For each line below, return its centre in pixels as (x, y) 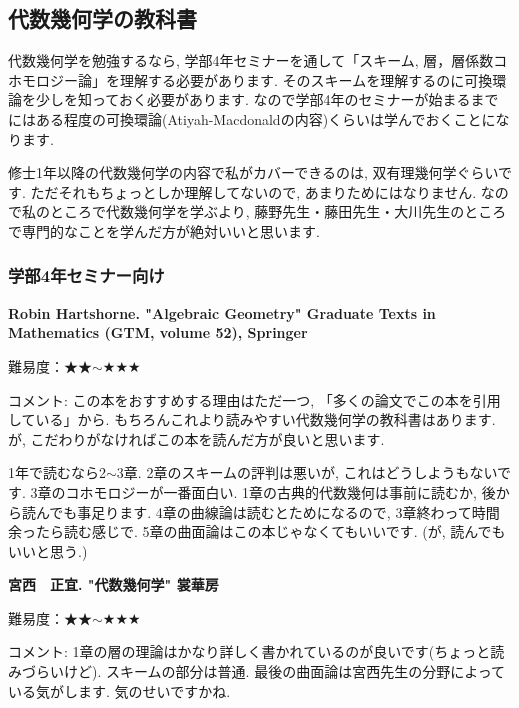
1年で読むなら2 (57, 472)
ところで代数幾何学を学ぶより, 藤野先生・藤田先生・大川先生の (257, 211)
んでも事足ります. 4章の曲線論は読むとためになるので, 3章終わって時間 (267, 511)
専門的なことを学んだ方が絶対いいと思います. (170, 230)
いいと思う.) (48, 550)
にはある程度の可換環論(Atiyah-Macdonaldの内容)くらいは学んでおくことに (252, 118)
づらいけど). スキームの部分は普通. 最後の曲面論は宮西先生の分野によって (263, 671)
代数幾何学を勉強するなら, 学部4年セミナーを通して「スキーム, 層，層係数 (251, 60)
